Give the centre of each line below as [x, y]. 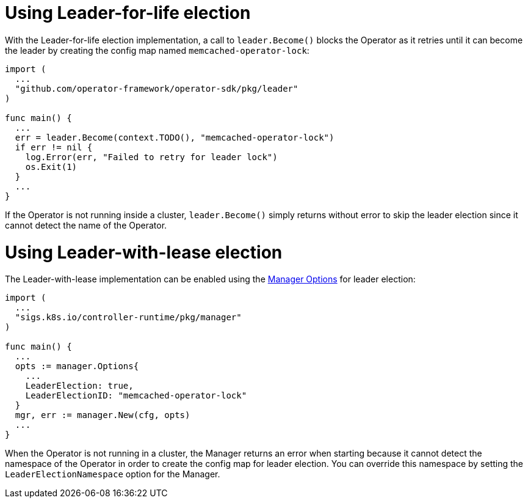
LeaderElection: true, [79, 386]
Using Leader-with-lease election [144, 252]
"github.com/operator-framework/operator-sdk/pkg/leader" [157, 88]
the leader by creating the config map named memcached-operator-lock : [157, 50]
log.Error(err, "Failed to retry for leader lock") [151, 157]
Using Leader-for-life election [128, 13]
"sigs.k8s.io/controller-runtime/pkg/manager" [128, 318]
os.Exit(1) [51, 167]
